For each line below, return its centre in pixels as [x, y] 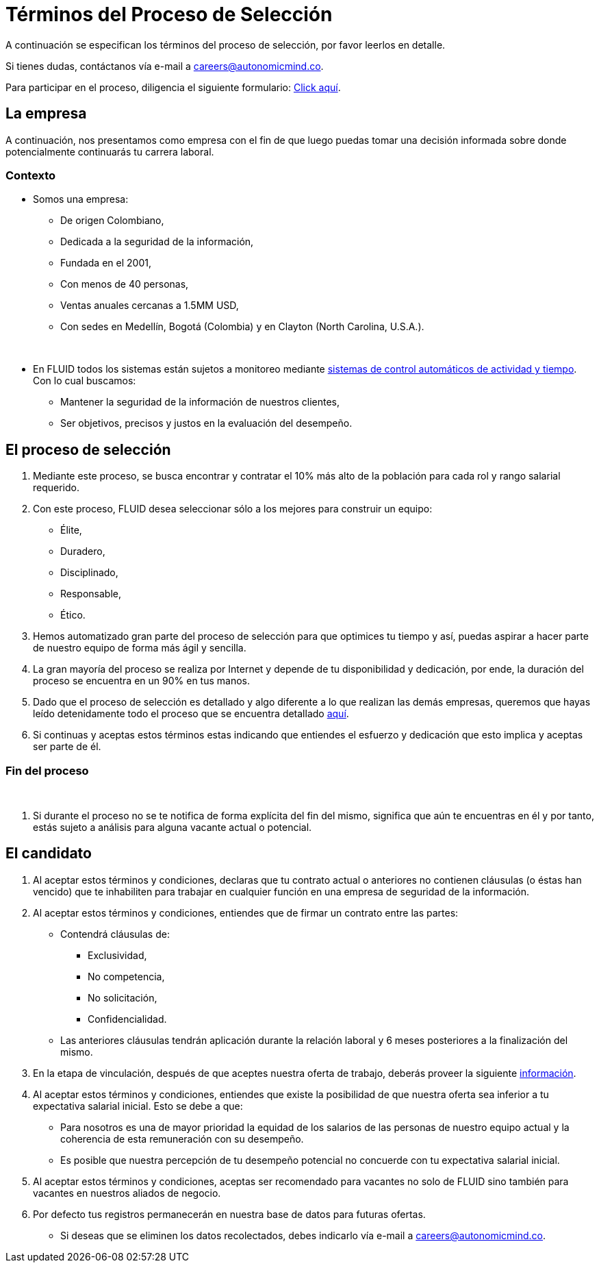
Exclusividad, [117, 955]
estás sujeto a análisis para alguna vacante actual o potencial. [173, 827]
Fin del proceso [47, 770]
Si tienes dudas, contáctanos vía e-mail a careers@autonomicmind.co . [165, 66]
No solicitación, [123, 997]
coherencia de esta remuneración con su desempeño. [182, 1139]
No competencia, [126, 976]
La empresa [46, 114]
